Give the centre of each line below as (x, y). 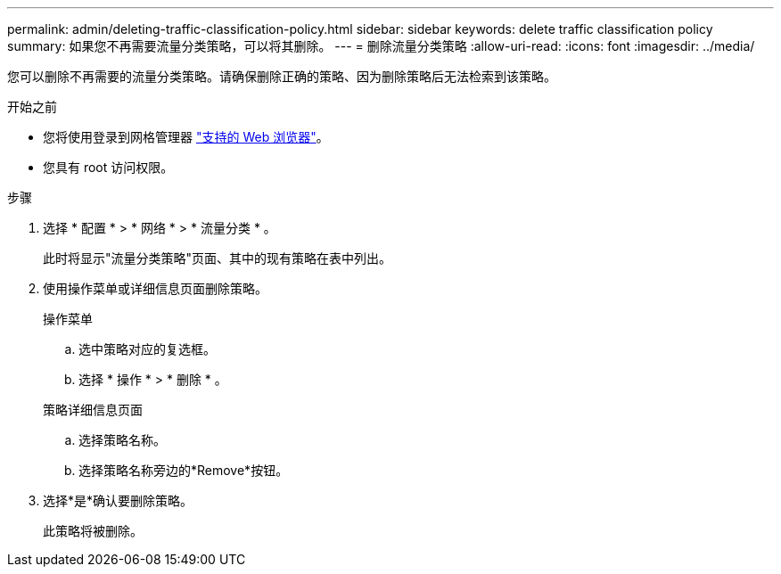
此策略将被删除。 (93, 531)
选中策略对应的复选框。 (147, 349)
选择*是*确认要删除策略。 (118, 500)
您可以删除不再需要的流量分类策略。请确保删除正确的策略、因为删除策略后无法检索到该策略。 (282, 76)
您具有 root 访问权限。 (108, 167)
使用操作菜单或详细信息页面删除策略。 (155, 288)
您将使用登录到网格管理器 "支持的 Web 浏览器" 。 (186, 137)
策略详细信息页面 (93, 410)
